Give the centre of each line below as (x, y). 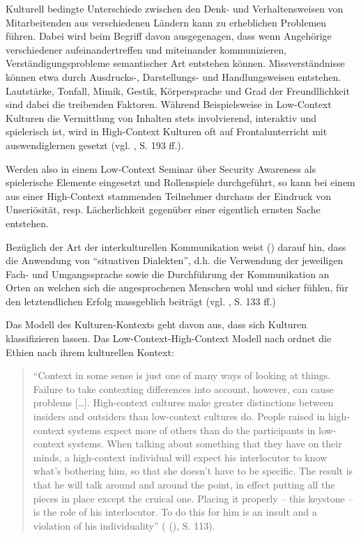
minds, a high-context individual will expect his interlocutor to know (180, 457)
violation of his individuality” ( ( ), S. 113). (124, 525)
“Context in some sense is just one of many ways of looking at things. (182, 375)
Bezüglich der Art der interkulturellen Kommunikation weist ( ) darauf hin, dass (176, 246)
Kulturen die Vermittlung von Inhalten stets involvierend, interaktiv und (161, 117)
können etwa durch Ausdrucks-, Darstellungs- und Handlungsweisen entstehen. (174, 76)
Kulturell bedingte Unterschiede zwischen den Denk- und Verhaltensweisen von (175, 8)
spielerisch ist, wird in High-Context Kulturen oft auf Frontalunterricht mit (167, 131)
